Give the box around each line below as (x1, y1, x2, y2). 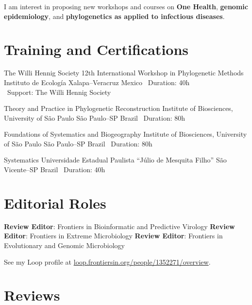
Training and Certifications (4, 39, 189, 59)
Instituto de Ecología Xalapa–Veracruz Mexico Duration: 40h (4, 77, 190, 87)
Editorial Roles (4, 193, 106, 213)
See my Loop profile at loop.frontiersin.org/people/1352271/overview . (4, 256, 211, 267)
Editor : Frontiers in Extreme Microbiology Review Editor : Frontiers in (4, 231, 223, 241)
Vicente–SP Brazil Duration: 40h (4, 164, 105, 175)
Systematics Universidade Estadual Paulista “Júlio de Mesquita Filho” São (4, 155, 227, 165)
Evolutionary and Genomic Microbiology (4, 240, 125, 250)
